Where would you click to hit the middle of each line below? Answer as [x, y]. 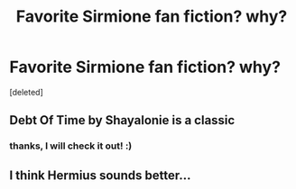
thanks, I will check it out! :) [71, 146]
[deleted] [26, 92]
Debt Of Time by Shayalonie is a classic [122, 120]
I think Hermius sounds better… [100, 175]
